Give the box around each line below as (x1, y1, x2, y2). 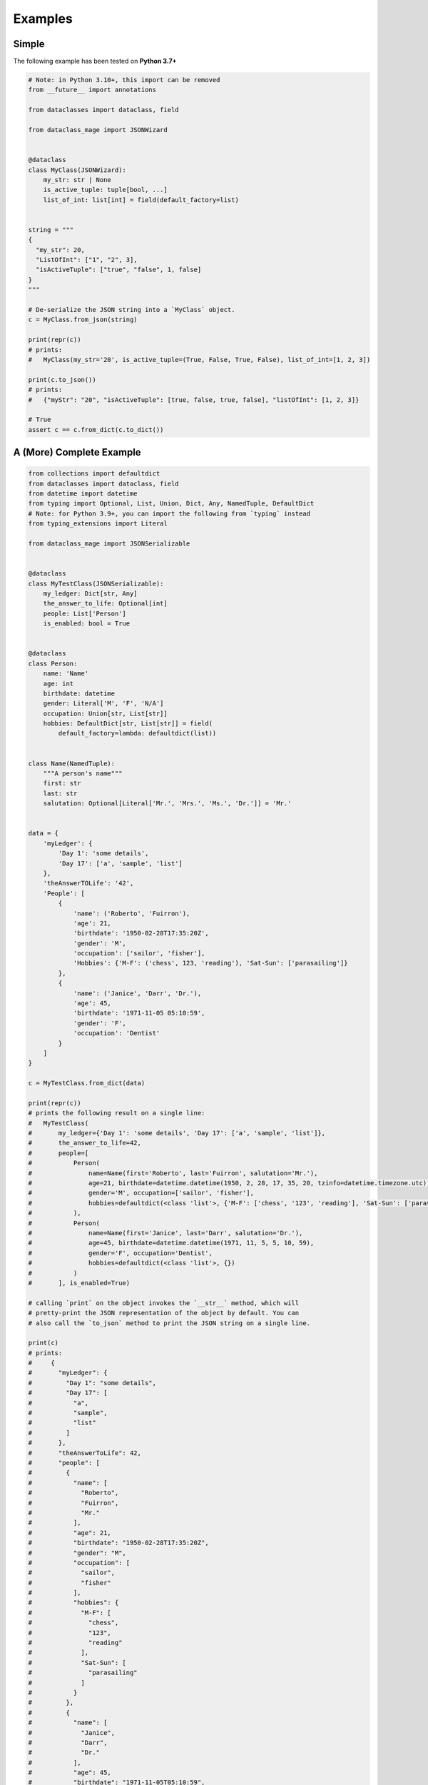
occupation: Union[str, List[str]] (43, 709, 168, 718)
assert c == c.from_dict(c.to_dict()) (28, 426, 164, 433)
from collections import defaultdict (28, 470, 160, 478)
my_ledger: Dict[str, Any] (43, 590, 138, 598)
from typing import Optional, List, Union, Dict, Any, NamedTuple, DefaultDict (28, 500, 315, 508)
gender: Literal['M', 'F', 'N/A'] (43, 700, 164, 708)
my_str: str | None (43, 176, 112, 183)
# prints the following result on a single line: (28, 1109, 205, 1117)
